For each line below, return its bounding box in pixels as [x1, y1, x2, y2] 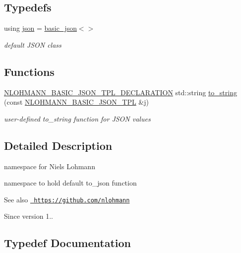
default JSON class [4, 39, 61, 50]
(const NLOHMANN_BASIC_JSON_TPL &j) [4, 97, 149, 107]
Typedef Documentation [4, 235, 131, 251]
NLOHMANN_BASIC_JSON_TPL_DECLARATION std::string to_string [4, 87, 237, 97]
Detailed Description [4, 137, 113, 153]
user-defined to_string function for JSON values [4, 113, 151, 124]
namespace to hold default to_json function [4, 178, 137, 188]
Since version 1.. [4, 211, 53, 221]
